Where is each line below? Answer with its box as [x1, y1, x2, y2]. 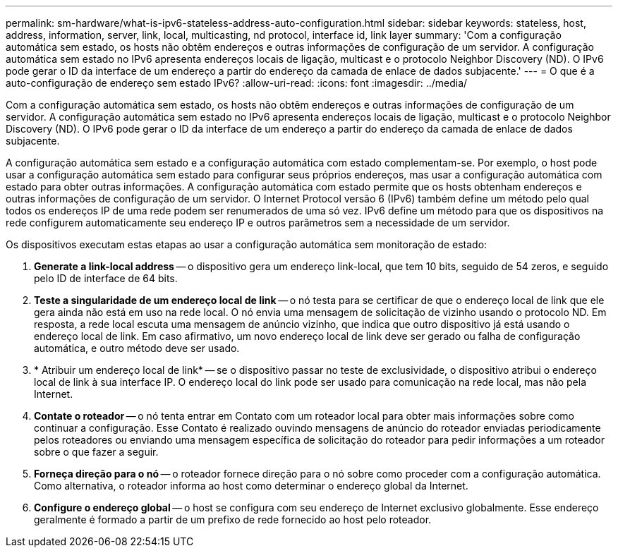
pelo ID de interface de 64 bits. [34, 272, 178, 284]
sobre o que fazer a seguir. [34, 446, 159, 458]
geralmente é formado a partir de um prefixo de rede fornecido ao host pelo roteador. [34, 513, 432, 525]
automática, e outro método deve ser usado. [34, 342, 240, 354]
